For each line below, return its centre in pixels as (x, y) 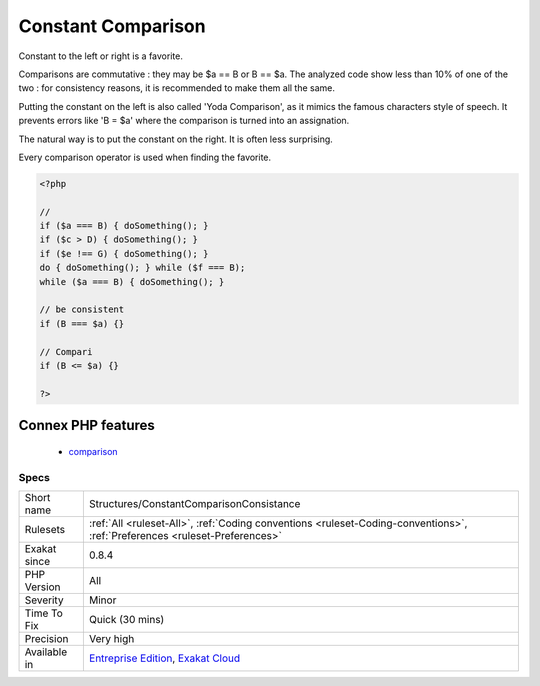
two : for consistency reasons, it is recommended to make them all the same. (176, 88)
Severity (44, 600)
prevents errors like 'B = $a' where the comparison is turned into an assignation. (184, 121)
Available (46, 652)
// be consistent (82, 309)
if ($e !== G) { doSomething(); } (124, 253)
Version (42, 587)
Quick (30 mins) (126, 619)
